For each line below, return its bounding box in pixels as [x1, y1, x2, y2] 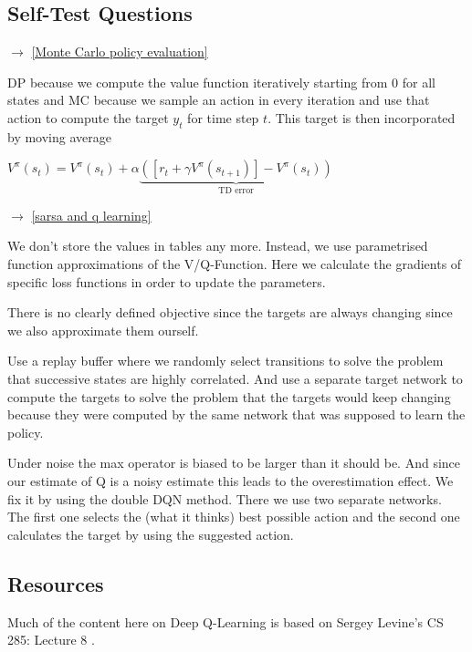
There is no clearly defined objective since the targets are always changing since [7, 303, 453, 322]
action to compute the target [7, 108, 169, 127]
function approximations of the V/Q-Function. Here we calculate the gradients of [7, 254, 462, 273]
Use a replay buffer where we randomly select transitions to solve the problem [7, 351, 444, 370]
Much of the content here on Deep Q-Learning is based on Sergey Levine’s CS [7, 612, 444, 631]
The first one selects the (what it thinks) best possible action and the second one [7, 507, 460, 526]
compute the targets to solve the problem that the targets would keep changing [7, 387, 451, 406]
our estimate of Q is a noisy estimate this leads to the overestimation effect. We [7, 471, 454, 490]
